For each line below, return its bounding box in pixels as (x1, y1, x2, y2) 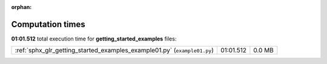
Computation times (11, 19, 85, 30)
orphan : (11, 4, 32, 10)
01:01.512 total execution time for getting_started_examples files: (11, 35, 177, 42)
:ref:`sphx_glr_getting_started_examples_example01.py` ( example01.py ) (15, 46, 214, 54)
